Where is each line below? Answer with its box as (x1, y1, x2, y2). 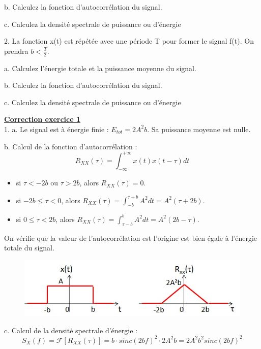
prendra (4, 45, 28, 56)
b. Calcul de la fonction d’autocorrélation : (4, 141, 137, 151)
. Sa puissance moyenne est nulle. (147, 123, 251, 134)
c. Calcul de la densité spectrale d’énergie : (4, 325, 137, 335)
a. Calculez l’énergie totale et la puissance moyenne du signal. (4, 62, 196, 73)
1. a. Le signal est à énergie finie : (4, 123, 109, 134)
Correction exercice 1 (4, 114, 81, 124)
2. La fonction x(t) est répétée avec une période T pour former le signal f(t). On (4, 36, 254, 46)
